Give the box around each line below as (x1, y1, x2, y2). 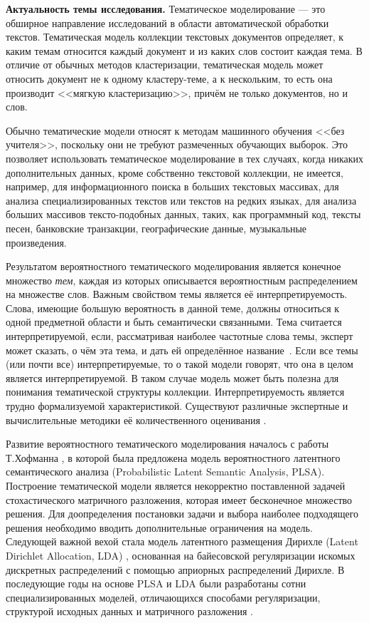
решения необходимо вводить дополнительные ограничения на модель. (6, 520, 313, 535)
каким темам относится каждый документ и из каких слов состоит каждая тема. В (6, 43, 363, 58)
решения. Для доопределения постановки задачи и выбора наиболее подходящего (6, 506, 359, 521)
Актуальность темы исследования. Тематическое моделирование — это (6, 1, 326, 16)
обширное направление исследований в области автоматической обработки (6, 15, 329, 30)
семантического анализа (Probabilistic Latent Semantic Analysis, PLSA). (6, 464, 325, 479)
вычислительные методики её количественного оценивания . (6, 412, 267, 427)
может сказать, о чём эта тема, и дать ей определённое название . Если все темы (6, 342, 358, 357)
